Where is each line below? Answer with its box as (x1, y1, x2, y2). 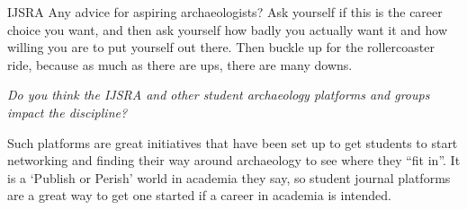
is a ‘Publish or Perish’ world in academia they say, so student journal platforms (7, 168, 451, 187)
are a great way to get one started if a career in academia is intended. (7, 186, 391, 205)
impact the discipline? (7, 102, 128, 121)
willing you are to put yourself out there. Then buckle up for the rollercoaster (7, 38, 435, 57)
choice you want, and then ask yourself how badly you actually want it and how (7, 20, 448, 39)
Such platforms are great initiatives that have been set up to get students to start (7, 133, 458, 152)
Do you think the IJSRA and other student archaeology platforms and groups (7, 85, 430, 104)
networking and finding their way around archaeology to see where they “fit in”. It (7, 151, 461, 170)
